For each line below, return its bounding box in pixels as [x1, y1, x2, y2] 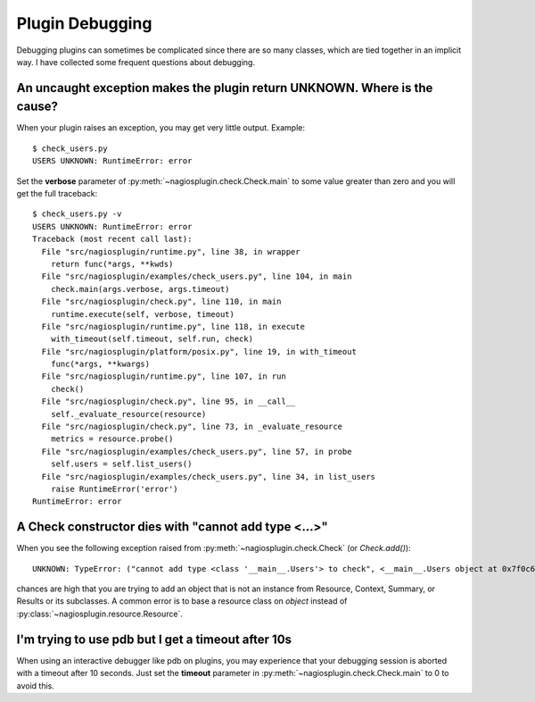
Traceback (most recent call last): [32, 234, 193, 245]
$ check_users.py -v [32, 209, 122, 219]
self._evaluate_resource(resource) [50, 409, 207, 419]
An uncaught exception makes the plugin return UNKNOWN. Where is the [16, 80, 433, 96]
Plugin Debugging [16, 13, 152, 33]
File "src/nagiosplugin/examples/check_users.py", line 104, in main [41, 272, 352, 281]
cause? [16, 99, 58, 114]
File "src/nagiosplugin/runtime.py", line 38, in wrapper [41, 247, 300, 256]
